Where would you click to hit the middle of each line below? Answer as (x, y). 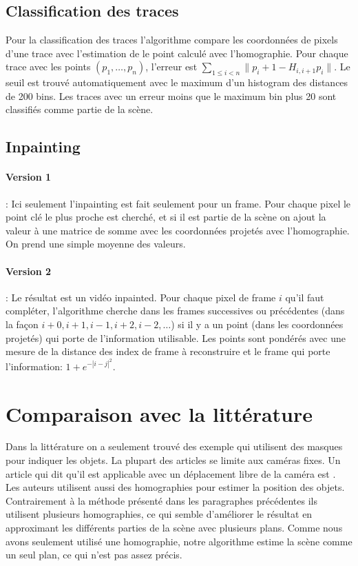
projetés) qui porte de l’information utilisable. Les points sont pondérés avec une (176, 337)
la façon (22, 324)
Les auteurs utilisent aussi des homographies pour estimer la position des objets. (175, 487)
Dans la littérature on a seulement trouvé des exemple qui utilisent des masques (174, 446)
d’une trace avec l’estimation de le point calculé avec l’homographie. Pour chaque (177, 53)
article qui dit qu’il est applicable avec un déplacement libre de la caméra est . (171, 473)
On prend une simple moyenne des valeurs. (96, 244)
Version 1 (29, 177)
